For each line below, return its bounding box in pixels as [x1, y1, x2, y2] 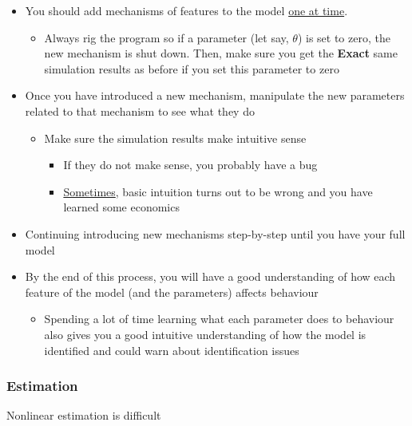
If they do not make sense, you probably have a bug [63, 156, 318, 173]
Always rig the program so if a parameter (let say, [44, 29, 289, 45]
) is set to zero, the [297, 29, 390, 45]
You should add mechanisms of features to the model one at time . [25, 2, 348, 18]
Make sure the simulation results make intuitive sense [44, 129, 307, 146]
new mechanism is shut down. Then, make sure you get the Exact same [44, 45, 398, 61]
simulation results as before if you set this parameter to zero [44, 60, 339, 77]
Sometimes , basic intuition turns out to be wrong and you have [63, 183, 373, 199]
